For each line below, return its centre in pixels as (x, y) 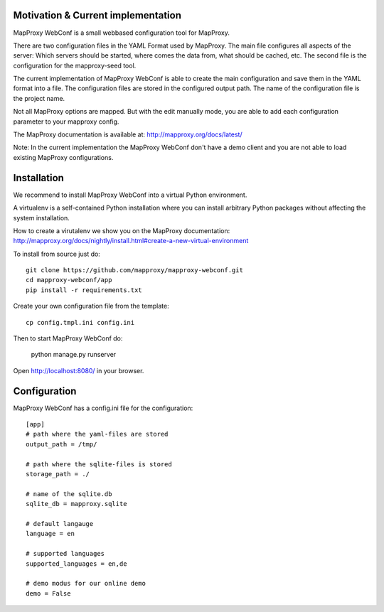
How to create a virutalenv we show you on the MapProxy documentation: (122, 230)
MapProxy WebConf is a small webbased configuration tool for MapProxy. (122, 33)
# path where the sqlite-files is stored (99, 464)
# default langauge (60, 524)
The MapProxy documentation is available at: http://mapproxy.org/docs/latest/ (128, 134)
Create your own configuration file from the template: (91, 306)
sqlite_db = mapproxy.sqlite (76, 504)
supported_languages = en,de (76, 564)
